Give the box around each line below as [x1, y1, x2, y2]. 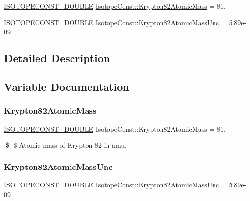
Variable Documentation [4, 79, 129, 94]
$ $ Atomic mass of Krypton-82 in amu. [5, 140, 126, 150]
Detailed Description [4, 50, 110, 66]
